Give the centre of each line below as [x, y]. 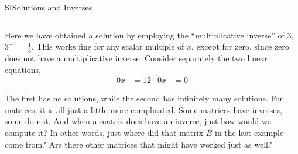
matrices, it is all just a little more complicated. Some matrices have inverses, [143, 109]
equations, [23, 69]
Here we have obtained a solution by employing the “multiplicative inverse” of [145, 35]
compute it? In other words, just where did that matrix [104, 133]
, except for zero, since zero [240, 46]
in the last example [249, 133]
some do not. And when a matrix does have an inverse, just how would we [138, 121]
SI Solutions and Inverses [49, 7]
